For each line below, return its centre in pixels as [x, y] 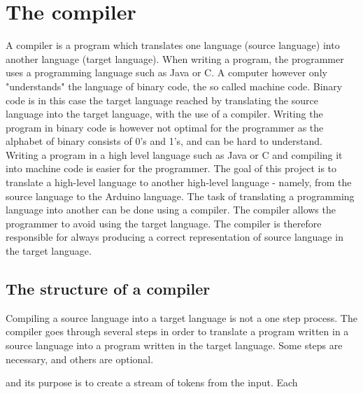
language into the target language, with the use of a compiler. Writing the [164, 114]
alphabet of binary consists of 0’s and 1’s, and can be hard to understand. [164, 141]
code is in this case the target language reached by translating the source [162, 100]
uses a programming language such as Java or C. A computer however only [166, 72]
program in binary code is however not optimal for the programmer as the [165, 127]
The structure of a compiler [108, 289]
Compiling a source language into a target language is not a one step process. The [181, 317]
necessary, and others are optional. [80, 359]
